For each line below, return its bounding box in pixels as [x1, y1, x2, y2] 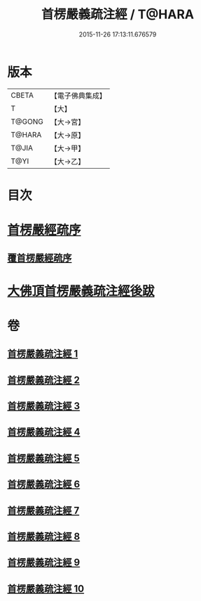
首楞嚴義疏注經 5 [7, 452, 81, 464]
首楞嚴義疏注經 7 [7, 504, 80, 517]
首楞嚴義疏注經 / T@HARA [41, 6, 195, 22]
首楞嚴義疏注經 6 [7, 479, 81, 491]
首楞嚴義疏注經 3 [7, 400, 81, 412]
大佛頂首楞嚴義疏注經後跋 [7, 283, 155, 299]
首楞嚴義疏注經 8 [7, 530, 81, 542]
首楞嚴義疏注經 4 [7, 426, 81, 438]
